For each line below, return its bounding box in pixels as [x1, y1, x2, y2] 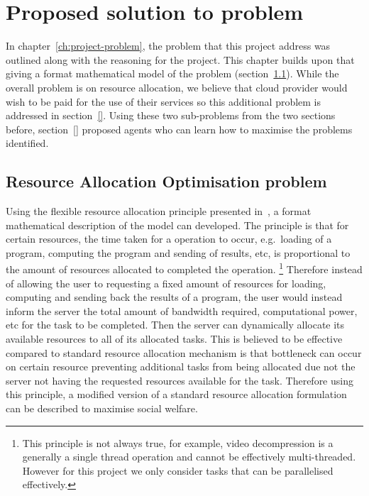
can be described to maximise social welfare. [6, 401, 198, 416]
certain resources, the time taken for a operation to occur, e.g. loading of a [6, 231, 332, 246]
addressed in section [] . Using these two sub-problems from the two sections [6, 108, 336, 123]
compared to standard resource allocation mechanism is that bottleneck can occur [6, 345, 362, 360]
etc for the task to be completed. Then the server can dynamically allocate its [6, 317, 345, 332]
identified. [6, 136, 49, 150]
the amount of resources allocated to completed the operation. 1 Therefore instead [6, 260, 363, 277]
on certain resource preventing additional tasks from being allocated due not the [6, 359, 356, 374]
